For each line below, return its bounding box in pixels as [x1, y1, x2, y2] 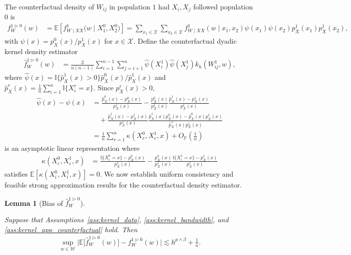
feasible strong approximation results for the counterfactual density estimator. [4, 180, 242, 190]
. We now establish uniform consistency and [100, 169, 234, 179]
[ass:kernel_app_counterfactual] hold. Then [4, 224, 138, 234]
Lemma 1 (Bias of [4, 197, 63, 208]
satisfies [4, 169, 28, 179]
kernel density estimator [4, 46, 78, 57]
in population [109, 1, 151, 11]
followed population [193, 1, 253, 11]
